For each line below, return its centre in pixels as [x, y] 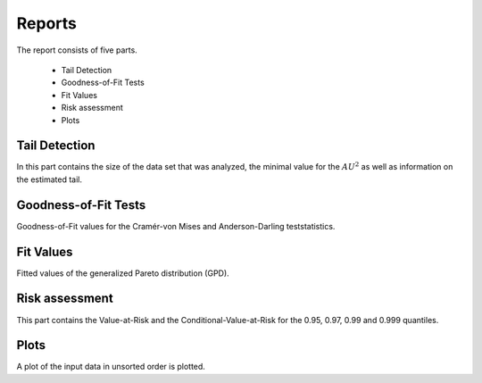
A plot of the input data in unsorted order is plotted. [111, 367]
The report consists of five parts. [77, 50]
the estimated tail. [50, 179]
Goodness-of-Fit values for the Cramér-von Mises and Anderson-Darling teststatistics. [176, 226]
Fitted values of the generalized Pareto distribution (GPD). [123, 273]
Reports [47, 23]
